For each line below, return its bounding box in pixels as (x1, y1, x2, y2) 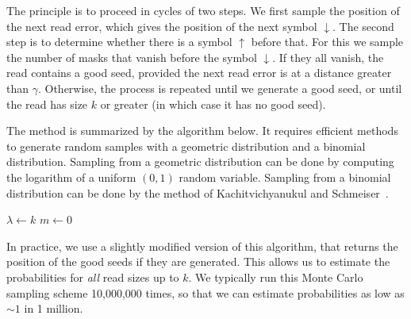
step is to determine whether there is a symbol (6, 33, 232, 50)
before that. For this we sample (251, 33, 404, 50)
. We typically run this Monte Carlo (188, 268, 363, 285)
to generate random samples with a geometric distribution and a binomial (6, 137, 366, 154)
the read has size (6, 95, 88, 112)
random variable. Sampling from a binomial (179, 168, 391, 185)
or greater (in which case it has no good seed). (100, 95, 326, 112)
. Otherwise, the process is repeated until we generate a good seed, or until (37, 79, 402, 96)
